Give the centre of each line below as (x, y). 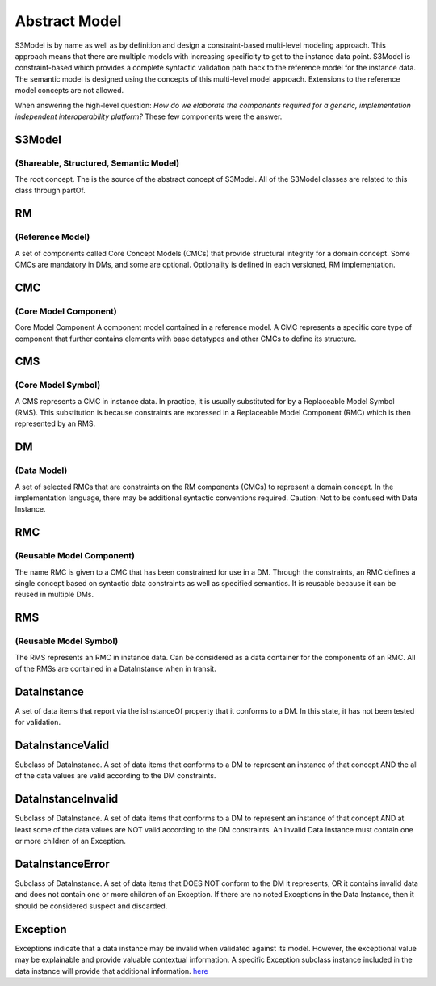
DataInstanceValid (62, 745)
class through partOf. (50, 191)
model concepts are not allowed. (69, 91)
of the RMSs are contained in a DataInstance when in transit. (116, 668)
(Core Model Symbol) (58, 386)
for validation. (38, 723)
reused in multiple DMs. (55, 595)
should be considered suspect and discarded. (91, 906)
